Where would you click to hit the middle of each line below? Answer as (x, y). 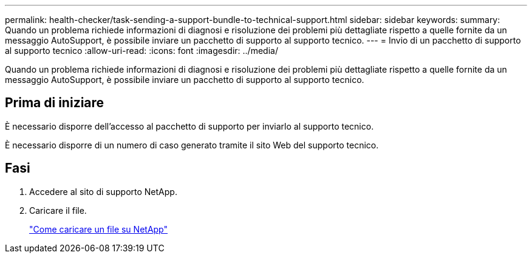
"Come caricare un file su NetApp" (98, 229)
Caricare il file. (58, 210)
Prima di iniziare (55, 103)
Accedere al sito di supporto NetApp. (103, 191)
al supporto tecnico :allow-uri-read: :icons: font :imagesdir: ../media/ (142, 51)
